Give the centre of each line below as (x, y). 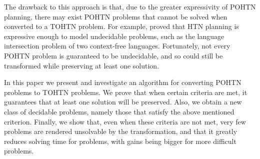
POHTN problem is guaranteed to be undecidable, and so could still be (113, 55)
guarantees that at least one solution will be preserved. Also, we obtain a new (123, 102)
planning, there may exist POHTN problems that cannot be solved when (116, 16)
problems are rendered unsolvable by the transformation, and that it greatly (121, 131)
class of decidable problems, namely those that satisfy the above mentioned (119, 111)
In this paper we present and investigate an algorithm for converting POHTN (123, 82)
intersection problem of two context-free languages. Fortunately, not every (117, 46)
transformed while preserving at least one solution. (82, 65)
